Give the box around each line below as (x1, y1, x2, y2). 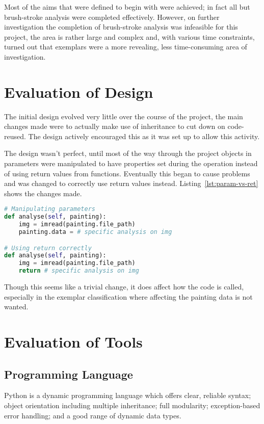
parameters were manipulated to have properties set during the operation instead (4, 158, 258, 169)
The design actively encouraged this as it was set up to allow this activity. (28, 130, 260, 141)
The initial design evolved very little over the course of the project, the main (4, 111, 243, 121)
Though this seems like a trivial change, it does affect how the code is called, (4, 281, 244, 292)
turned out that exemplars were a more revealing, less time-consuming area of (4, 41, 247, 52)
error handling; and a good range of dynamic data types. (4, 410, 181, 420)
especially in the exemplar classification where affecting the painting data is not (4, 291, 253, 302)
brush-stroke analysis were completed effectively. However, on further (4, 11, 220, 22)
